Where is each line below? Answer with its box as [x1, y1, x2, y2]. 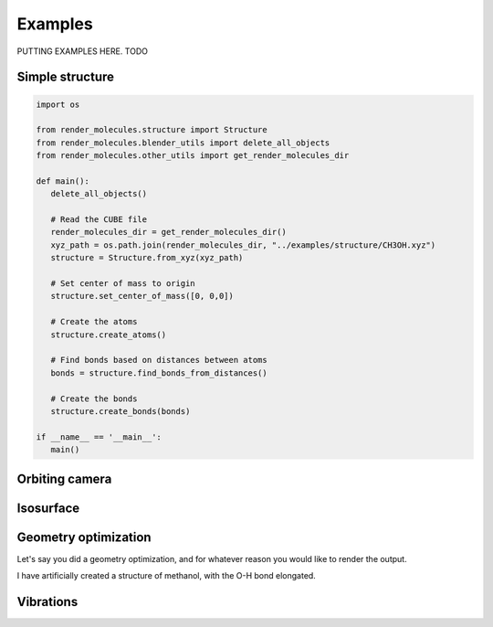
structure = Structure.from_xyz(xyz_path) [50, 252, 244, 263]
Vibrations [16, 594, 79, 610]
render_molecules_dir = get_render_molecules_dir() [50, 227, 287, 238]
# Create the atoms [50, 316, 138, 327]
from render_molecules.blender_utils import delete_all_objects [36, 137, 330, 148]
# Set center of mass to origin [50, 279, 195, 289]
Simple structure [16, 69, 114, 85]
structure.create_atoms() [50, 329, 167, 340]
